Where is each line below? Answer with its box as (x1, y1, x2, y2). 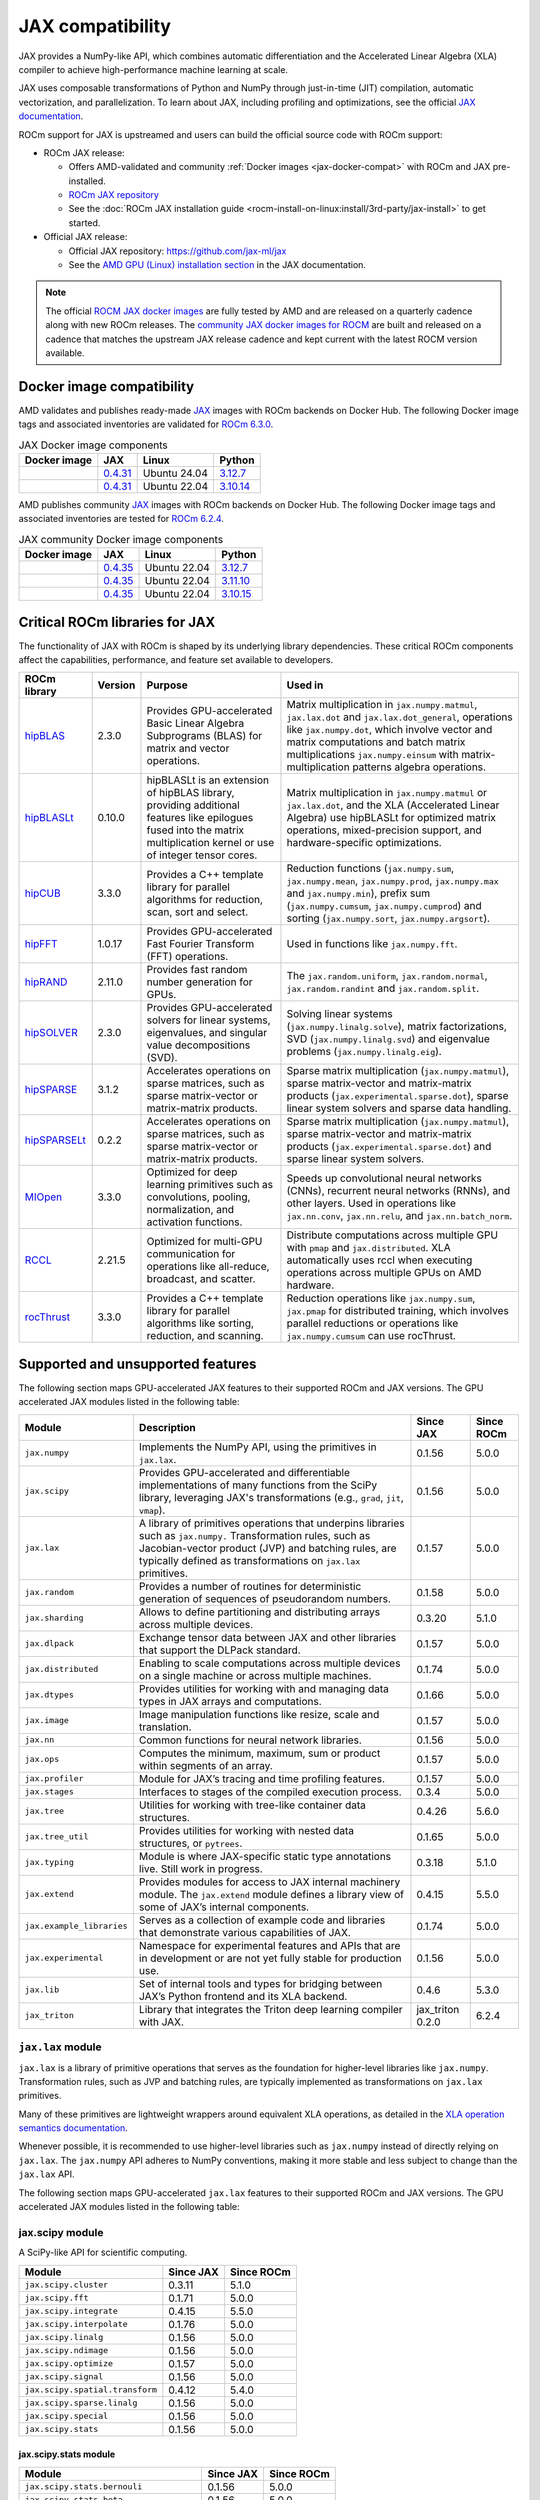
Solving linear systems (286, 1007, 394, 1021)
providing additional (146, 798, 240, 812)
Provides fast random (146, 963, 248, 977)
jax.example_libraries (24, 1921, 129, 1932)
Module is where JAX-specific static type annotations (138, 1849, 392, 1863)
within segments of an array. (138, 1758, 274, 1772)
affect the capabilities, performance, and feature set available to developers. (18, 654, 334, 666)
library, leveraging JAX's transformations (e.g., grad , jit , (138, 1490, 404, 1504)
